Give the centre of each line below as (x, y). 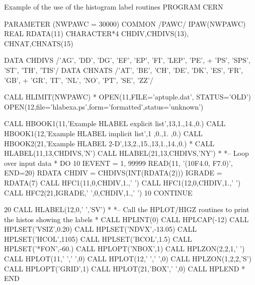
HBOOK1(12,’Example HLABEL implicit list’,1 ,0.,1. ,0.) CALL (103, 133)
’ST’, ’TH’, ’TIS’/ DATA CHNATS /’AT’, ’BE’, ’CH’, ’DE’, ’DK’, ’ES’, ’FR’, (124, 70)
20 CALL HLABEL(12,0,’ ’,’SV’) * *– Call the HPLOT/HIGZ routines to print (127, 209)
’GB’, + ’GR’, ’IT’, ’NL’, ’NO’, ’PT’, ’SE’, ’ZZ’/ (79, 80)
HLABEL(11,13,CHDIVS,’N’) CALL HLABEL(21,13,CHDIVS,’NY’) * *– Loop (126, 153)
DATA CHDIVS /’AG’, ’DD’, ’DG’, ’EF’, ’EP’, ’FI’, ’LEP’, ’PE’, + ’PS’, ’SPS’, (127, 60)
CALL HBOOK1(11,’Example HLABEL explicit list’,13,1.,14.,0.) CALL (115, 123)
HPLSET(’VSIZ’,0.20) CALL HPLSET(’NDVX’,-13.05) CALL (100, 229)
